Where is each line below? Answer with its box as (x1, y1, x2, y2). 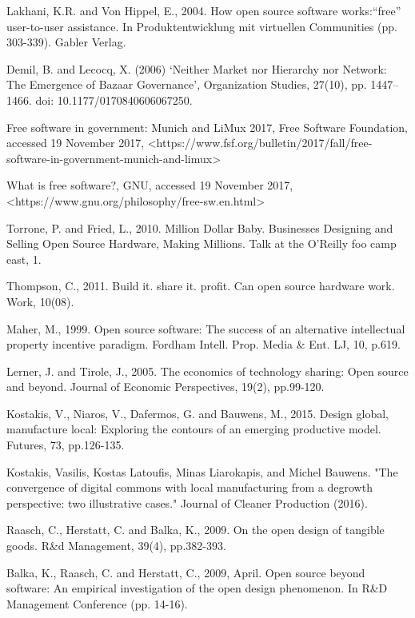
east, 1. (6, 250, 42, 267)
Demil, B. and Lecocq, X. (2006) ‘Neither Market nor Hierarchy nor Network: (6, 60, 387, 77)
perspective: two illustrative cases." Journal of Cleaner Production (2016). (6, 494, 368, 511)
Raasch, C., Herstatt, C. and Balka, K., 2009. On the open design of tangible (6, 521, 385, 538)
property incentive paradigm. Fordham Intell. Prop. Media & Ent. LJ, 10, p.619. (6, 336, 401, 353)
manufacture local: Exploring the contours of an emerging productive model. (6, 421, 381, 437)
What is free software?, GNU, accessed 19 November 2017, (6, 177, 293, 193)
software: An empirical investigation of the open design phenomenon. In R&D (6, 580, 388, 596)
